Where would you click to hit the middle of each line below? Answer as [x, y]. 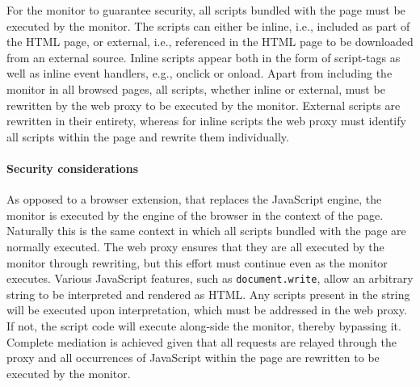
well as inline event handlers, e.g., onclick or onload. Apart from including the [199, 73]
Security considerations [73, 168]
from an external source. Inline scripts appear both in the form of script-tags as [204, 57]
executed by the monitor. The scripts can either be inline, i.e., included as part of [208, 25]
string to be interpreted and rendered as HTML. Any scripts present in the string [208, 294]
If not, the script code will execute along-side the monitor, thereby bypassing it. [204, 325]
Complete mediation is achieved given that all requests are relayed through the [202, 341]
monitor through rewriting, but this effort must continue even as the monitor [197, 262]
